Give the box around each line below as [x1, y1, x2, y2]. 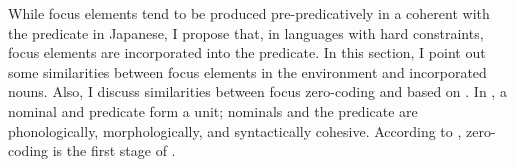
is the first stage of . [52, 140, 176, 161]
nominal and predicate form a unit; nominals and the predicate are [8, 100, 418, 121]
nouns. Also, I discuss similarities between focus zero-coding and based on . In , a [8, 81, 507, 102]
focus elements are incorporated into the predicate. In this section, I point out [8, 42, 486, 63]
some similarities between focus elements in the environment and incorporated [8, 61, 487, 82]
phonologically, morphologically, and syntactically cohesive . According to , [8, 120, 462, 141]
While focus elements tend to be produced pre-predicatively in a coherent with [8, 3, 490, 23]
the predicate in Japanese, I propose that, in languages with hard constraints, [8, 22, 484, 43]
